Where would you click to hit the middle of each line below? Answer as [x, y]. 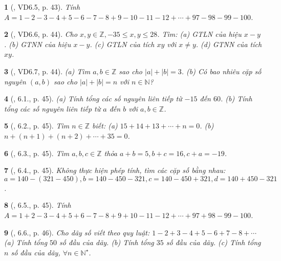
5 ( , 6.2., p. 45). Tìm [37, 126]
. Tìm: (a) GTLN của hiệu [199, 34]
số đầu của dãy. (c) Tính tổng [213, 242]
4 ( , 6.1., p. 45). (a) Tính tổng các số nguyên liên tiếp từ [93, 99]
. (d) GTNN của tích [229, 44]
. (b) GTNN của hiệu [38, 44]
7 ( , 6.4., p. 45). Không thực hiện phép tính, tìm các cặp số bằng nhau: [115, 170]
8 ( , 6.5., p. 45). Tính [38, 205]
